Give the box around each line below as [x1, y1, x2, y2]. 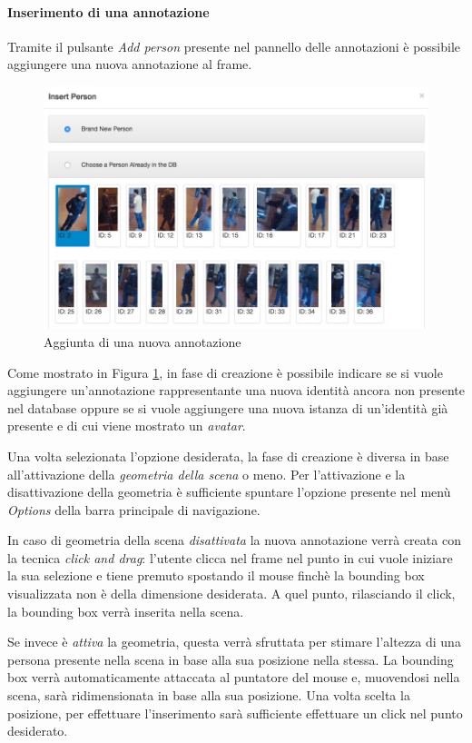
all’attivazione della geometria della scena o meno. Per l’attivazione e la [7, 464, 406, 483]
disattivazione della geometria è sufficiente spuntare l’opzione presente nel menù [7, 482, 451, 501]
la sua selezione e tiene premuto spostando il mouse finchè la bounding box [7, 566, 425, 585]
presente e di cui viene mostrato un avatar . [7, 416, 246, 435]
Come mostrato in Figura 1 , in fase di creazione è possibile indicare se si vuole [7, 362, 443, 381]
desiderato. [7, 721, 68, 740]
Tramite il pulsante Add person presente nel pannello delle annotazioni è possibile [7, 36, 461, 55]
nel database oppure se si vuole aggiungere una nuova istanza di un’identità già [7, 398, 448, 417]
